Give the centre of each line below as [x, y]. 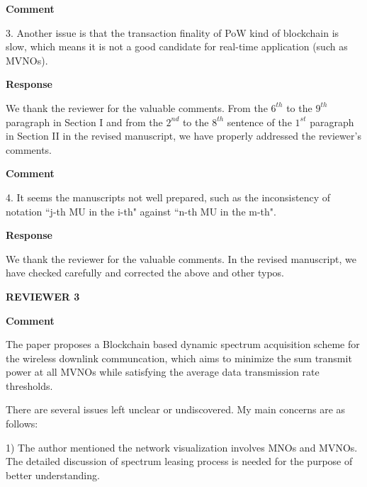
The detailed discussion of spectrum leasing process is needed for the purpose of [179, 461]
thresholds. [29, 385]
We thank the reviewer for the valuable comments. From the [137, 107]
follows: [22, 424]
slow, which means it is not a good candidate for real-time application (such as [177, 46]
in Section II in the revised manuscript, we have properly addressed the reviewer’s [183, 136]
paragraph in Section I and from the [84, 122]
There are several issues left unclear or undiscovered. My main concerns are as [176, 409]
